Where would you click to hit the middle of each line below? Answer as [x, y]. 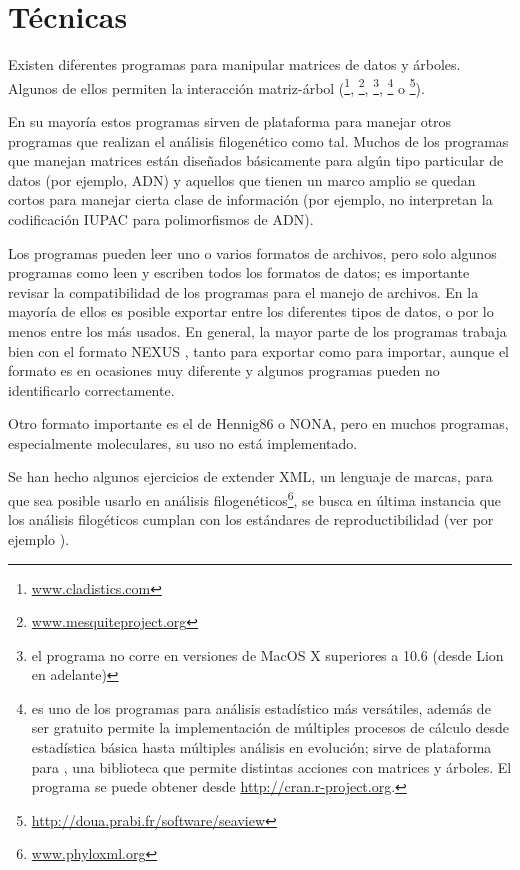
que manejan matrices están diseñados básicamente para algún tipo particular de [256, 160]
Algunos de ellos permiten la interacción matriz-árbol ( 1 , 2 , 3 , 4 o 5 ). [216, 86]
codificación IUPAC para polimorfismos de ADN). [161, 218]
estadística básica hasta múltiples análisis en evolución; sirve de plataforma [261, 747]
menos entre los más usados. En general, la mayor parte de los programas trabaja [257, 330]
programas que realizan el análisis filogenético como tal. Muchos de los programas [258, 140]
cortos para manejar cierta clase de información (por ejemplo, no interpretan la [250, 199]
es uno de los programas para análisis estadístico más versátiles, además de [261, 707]
